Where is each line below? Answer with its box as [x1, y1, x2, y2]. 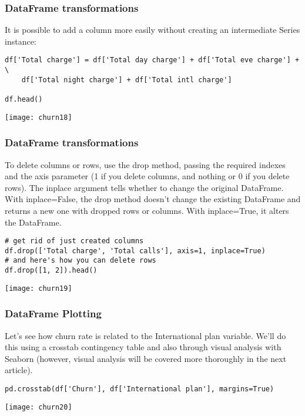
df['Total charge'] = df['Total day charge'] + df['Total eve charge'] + [5, 56, 300, 65]
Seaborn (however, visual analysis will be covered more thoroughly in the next [5, 352, 287, 364]
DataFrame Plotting [5, 306, 102, 321]
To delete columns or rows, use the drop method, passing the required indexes [5, 158, 286, 170]
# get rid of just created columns [5, 237, 144, 246]
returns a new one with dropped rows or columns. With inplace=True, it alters [5, 204, 289, 216]
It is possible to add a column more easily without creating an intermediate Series [5, 24, 300, 36]
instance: [5, 35, 36, 47]
